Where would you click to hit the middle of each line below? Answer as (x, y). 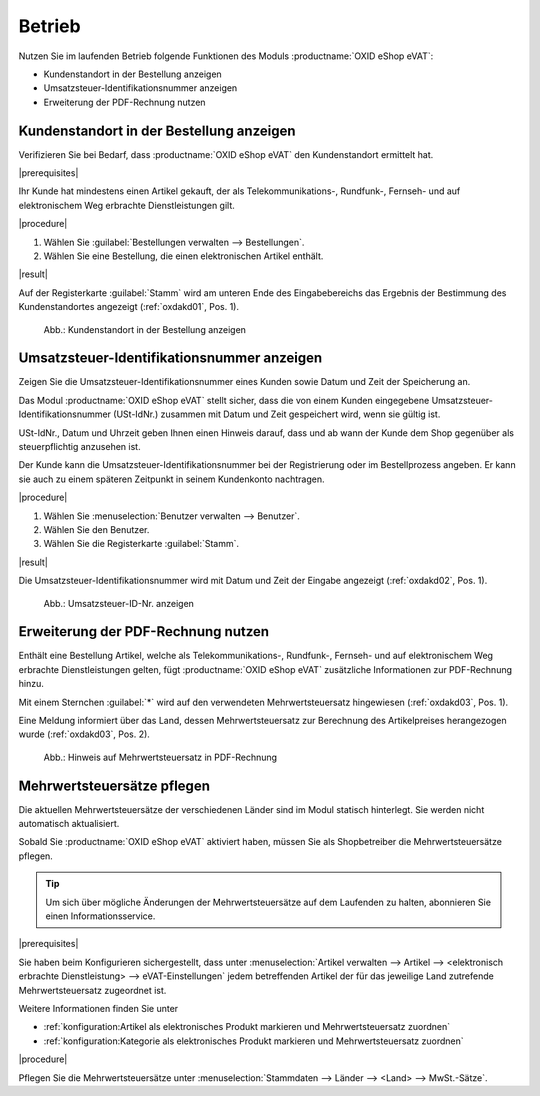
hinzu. (31, 684)
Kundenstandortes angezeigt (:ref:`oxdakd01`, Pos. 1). (129, 307)
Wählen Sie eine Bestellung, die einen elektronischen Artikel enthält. (183, 256)
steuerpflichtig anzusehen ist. (79, 446)
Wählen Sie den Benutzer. (96, 529)
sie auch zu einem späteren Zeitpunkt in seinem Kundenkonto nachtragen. (171, 479)
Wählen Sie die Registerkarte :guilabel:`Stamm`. (141, 544)
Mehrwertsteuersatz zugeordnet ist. (92, 990)
